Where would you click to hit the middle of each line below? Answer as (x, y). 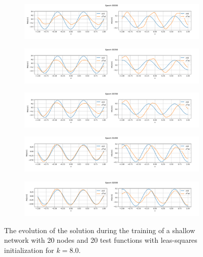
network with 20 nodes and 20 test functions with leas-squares (101, 240)
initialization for (29, 250)
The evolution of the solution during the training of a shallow (100, 230)
